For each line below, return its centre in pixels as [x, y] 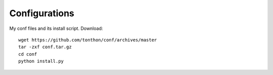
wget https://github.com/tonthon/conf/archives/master [88, 40]
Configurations [42, 13]
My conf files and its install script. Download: [56, 28]
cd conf [28, 54]
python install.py [41, 61]
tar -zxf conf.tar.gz [45, 47]
